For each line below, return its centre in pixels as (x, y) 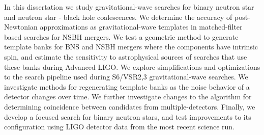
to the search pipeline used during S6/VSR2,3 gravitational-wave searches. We (126, 77)
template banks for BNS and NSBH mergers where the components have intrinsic (131, 47)
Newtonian (21, 27)
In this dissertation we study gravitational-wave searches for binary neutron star (129, 7)
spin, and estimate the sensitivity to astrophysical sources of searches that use (126, 56)
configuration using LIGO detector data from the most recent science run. (119, 127)
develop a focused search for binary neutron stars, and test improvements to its (128, 116)
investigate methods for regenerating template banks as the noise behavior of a (127, 86)
